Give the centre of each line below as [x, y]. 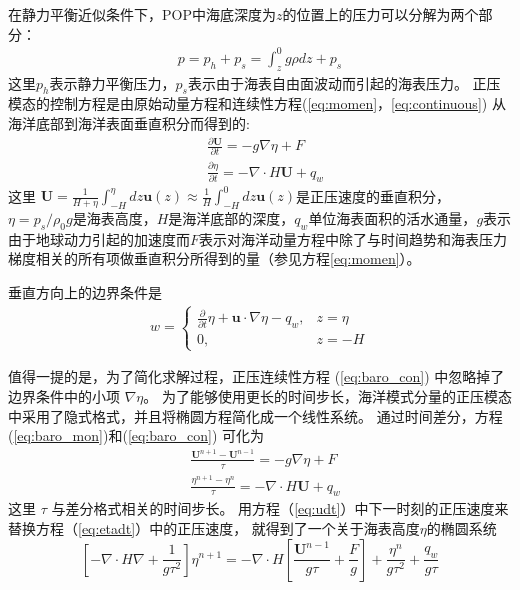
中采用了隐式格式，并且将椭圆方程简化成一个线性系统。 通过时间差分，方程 [255, 415]
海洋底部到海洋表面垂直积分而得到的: [129, 122]
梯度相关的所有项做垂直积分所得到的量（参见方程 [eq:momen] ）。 [214, 258]
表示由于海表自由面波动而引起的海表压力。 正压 [344, 82]
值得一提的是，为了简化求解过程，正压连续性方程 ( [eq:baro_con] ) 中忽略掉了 [256, 376]
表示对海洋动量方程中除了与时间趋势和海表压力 [353, 238]
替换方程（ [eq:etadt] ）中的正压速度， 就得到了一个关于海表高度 [214, 527]
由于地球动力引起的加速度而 [99, 238]
